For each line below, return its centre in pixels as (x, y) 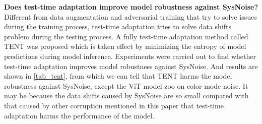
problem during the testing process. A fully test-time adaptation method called (126, 36)
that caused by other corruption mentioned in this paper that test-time (114, 105)
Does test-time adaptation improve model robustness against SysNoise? (131, 7)
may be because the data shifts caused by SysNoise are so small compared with (126, 96)
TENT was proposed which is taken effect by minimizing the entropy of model (125, 46)
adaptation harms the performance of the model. (79, 115)
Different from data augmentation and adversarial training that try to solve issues (130, 16)
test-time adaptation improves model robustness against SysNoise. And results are (131, 66)
